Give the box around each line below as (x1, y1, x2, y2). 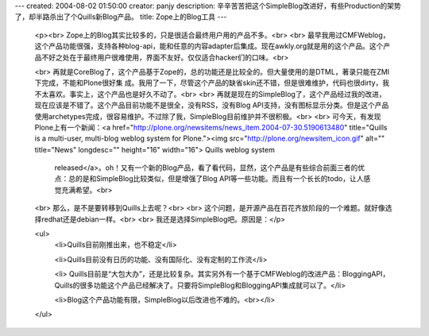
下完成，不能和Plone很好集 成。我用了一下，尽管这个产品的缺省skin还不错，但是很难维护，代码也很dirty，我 (34, 78, 390, 87)
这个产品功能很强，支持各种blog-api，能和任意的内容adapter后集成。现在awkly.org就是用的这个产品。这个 (34, 41, 384, 51)
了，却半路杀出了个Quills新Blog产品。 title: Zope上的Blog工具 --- (14, 12, 227, 21)
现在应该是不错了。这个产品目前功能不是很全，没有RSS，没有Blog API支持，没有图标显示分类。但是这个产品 (34, 100, 389, 110)
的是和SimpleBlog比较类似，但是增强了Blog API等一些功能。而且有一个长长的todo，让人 (75, 174, 364, 183)
